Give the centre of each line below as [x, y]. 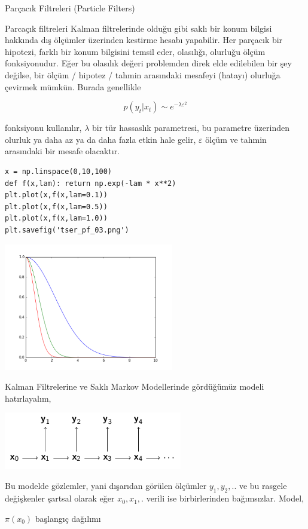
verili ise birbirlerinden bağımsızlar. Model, [225, 498]
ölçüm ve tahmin [236, 139]
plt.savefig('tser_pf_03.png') [67, 230]
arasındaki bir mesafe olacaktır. [62, 151]
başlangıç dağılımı [68, 518]
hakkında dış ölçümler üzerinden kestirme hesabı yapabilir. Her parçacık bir [144, 40]
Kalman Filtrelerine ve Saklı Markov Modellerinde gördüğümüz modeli [135, 386]
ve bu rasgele [263, 486]
